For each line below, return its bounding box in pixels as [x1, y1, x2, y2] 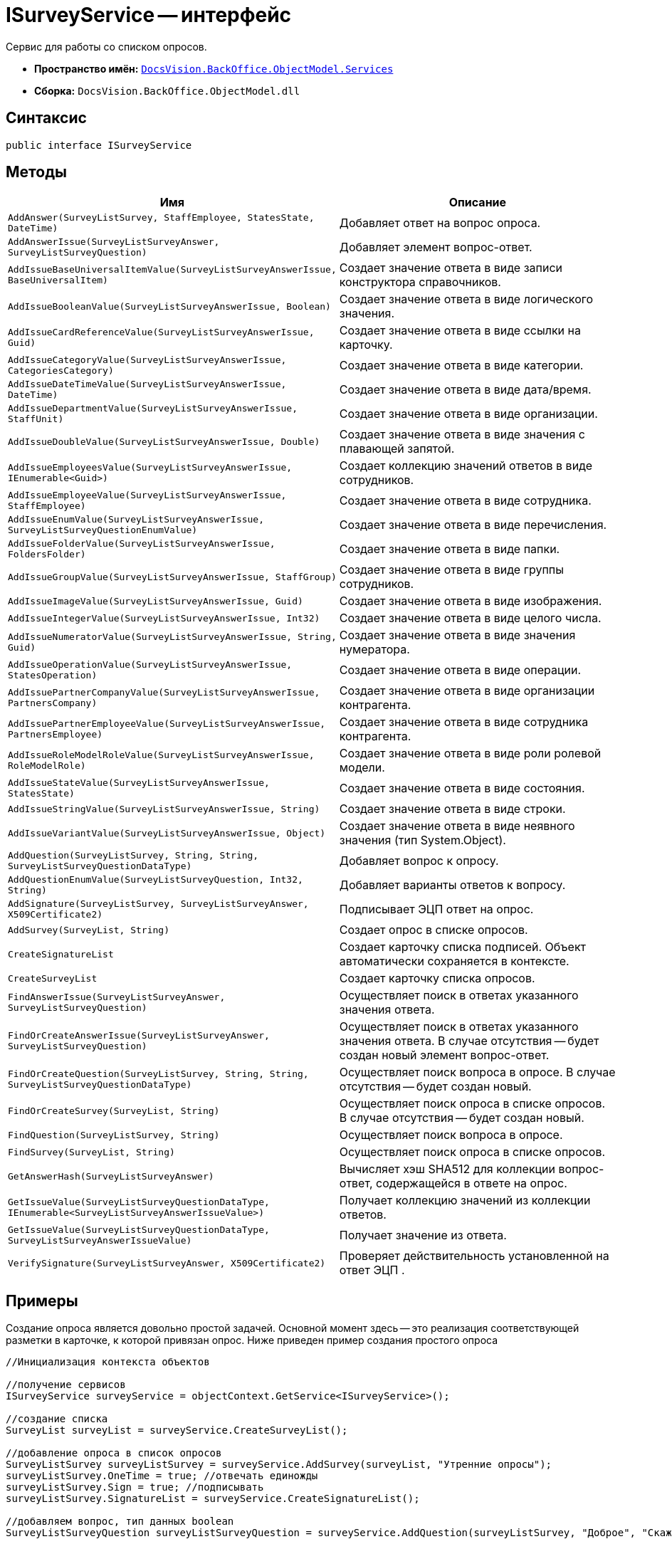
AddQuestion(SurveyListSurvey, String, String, [8, 850, 259, 861]
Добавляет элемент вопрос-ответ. [339, 240, 532, 255]
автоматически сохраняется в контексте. [339, 954, 569, 969]
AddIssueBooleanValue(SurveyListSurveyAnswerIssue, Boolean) [8, 300, 331, 312]
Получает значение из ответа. [339, 1228, 507, 1243]
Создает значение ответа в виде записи [339, 261, 563, 275]
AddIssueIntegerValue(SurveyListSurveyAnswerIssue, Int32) [8, 612, 320, 624]
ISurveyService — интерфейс [6, 3, 292, 27]
